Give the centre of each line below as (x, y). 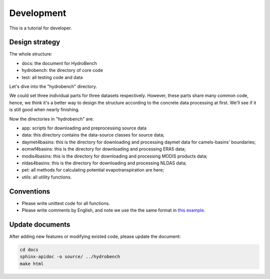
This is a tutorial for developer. (40, 28)
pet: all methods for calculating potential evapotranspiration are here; (93, 170)
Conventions (30, 191)
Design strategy (35, 42)
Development (38, 13)
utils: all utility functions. (47, 177)
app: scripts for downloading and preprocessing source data (84, 128)
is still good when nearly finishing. (44, 109)
